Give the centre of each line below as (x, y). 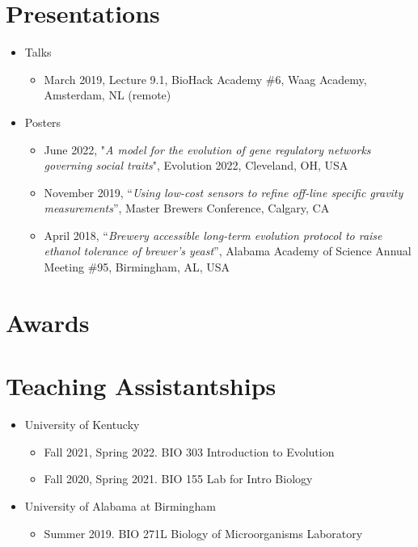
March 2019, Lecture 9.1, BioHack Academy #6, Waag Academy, (205, 79)
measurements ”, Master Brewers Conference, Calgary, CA (187, 208)
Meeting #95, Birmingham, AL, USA (137, 267)
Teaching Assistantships (141, 386)
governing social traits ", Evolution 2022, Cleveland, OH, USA (196, 165)
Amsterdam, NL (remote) (108, 95)
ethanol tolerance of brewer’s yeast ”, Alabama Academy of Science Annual (228, 251)
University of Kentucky (82, 425)
